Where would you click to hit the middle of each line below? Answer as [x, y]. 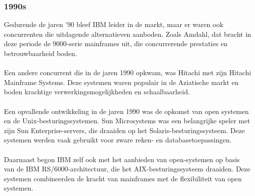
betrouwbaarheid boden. [41, 53]
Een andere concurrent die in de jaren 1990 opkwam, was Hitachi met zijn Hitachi [127, 72]
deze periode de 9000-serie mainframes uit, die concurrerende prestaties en [116, 43]
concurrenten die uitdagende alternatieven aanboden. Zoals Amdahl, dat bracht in [128, 34]
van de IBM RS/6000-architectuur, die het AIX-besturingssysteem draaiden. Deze [127, 169]
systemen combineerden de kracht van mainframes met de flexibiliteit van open [123, 178]
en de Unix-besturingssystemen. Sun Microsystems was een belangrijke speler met [127, 121]
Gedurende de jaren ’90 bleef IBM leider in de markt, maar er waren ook [114, 24]
